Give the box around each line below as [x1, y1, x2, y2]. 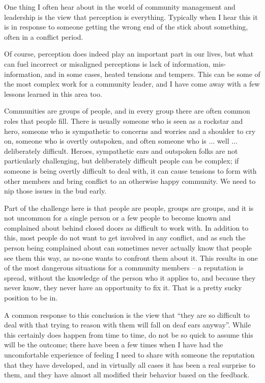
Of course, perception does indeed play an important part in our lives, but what [4, 48, 254, 59]
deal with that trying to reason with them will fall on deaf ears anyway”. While [4, 319, 251, 330]
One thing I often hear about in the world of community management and [4, 2, 235, 12]
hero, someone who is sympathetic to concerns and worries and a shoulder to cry [4, 125, 256, 136]
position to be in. [4, 292, 58, 303]
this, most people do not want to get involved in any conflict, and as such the [4, 232, 246, 243]
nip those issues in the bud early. [4, 185, 107, 196]
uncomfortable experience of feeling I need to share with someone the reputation [4, 349, 255, 360]
